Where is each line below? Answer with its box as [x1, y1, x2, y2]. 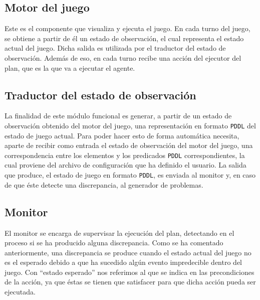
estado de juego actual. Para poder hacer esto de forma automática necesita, [5, 130, 239, 140]
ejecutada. [5, 286, 36, 297]
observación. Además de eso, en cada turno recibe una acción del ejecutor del [5, 52, 241, 63]
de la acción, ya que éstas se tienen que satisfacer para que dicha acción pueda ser [5, 276, 256, 287]
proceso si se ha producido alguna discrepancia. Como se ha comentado [5, 237, 223, 248]
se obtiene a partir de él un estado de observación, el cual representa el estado [5, 33, 244, 43]
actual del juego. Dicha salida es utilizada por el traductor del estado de [5, 43, 226, 53]
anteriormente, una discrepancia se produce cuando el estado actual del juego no [5, 247, 251, 257]
